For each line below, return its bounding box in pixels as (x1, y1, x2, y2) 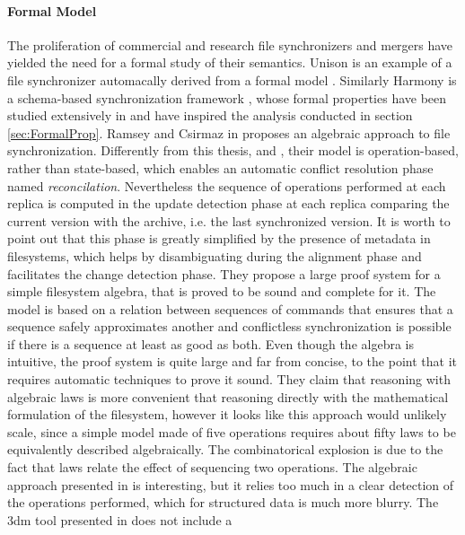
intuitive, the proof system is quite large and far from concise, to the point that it (7, 352, 457, 371)
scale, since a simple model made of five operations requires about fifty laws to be (7, 422, 456, 441)
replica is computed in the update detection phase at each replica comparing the (7, 194, 450, 213)
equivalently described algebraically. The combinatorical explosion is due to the (7, 440, 443, 459)
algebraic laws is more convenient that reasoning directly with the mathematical (7, 387, 449, 406)
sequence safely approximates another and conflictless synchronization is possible (7, 317, 452, 336)
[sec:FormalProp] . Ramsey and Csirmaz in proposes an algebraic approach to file (7, 123, 451, 142)
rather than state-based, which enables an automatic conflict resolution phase (7, 158, 434, 177)
